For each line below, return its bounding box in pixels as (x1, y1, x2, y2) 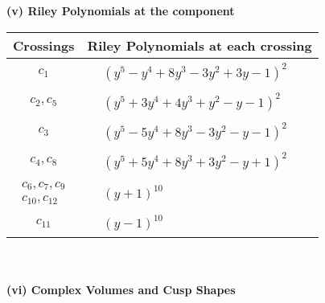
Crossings (13, 35, 75, 55)
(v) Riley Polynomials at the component (6, 2, 235, 18)
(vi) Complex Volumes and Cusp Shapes (6, 280, 236, 297)
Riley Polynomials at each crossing (87, 35, 312, 55)
